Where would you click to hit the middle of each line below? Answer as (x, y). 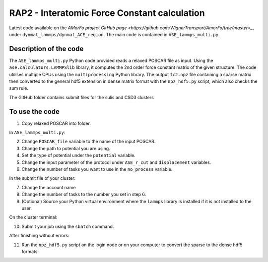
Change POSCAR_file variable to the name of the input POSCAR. (89, 142)
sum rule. (19, 88)
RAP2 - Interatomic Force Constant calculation (107, 13)
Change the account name (49, 187)
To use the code (34, 111)
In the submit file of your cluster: (42, 178)
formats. (30, 251)
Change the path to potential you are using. (66, 148)
